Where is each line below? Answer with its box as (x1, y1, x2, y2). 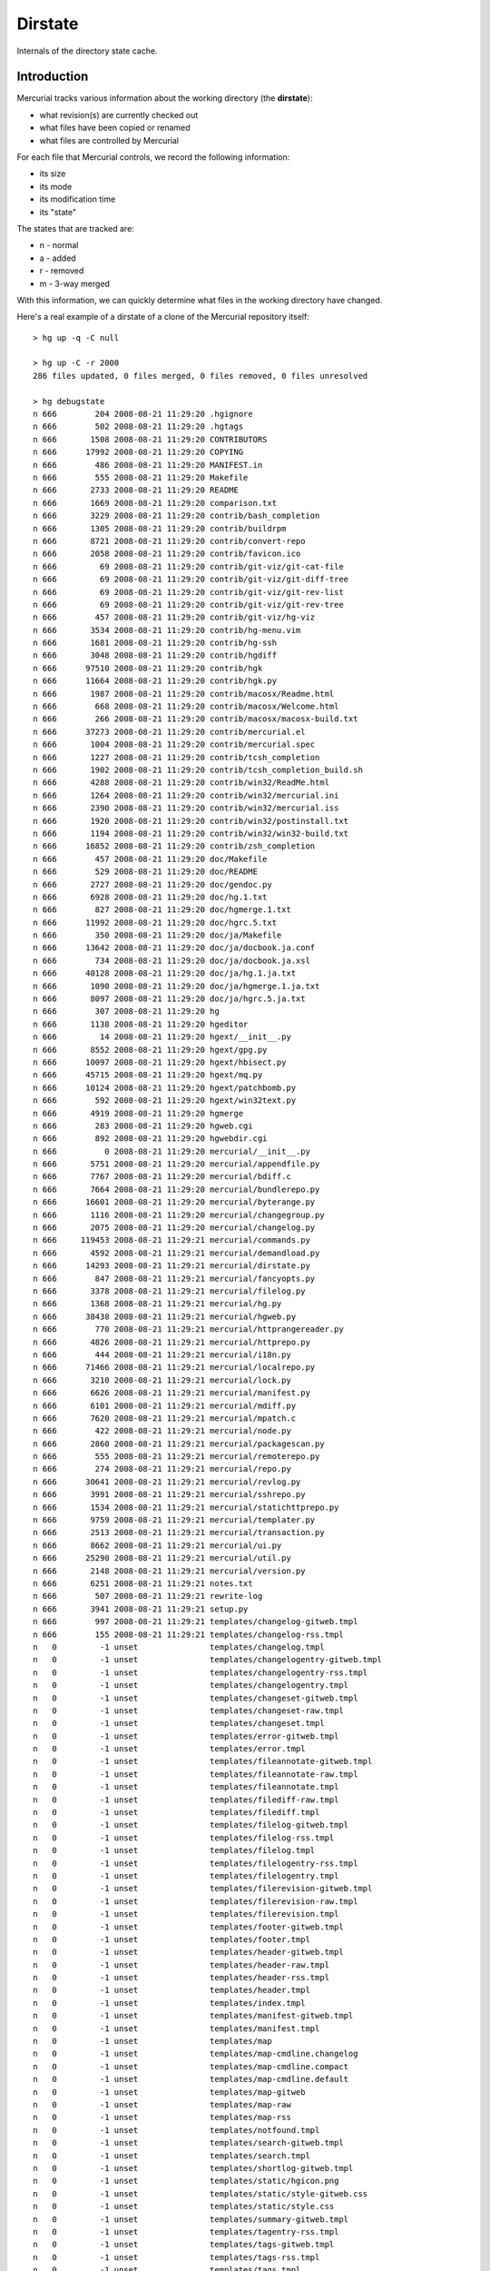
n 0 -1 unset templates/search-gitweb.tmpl (33, 2137, 344, 2148)
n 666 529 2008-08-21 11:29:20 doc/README (33, 867, 259, 877)
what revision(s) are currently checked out (39, 109, 199, 120)
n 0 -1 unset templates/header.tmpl (33, 1985, 310, 1996)
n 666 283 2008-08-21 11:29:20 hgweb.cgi (33, 1120, 253, 1131)
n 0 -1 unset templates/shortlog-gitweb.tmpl (33, 2163, 354, 2173)
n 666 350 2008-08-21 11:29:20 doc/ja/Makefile (33, 930, 282, 940)
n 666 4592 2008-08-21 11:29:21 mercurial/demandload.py (33, 1247, 320, 1258)
